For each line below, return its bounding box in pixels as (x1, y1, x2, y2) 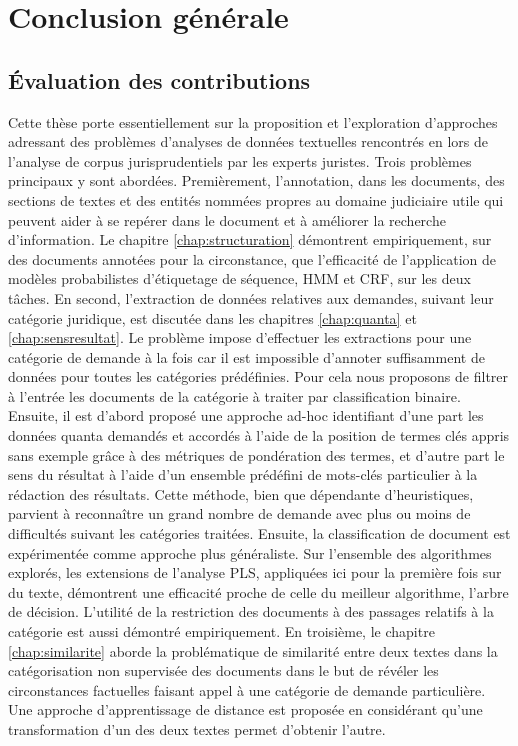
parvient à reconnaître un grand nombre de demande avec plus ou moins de (8, 503, 471, 524)
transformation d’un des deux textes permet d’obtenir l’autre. (8, 718, 386, 739)
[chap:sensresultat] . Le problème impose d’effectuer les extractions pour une (8, 327, 472, 348)
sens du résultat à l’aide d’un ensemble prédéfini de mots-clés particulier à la (8, 464, 478, 485)
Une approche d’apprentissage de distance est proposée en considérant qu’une (8, 699, 483, 720)
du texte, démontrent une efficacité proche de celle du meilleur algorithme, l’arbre (8, 581, 509, 602)
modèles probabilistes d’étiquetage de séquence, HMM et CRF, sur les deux (8, 268, 471, 289)
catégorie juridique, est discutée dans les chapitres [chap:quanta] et (8, 307, 417, 328)
